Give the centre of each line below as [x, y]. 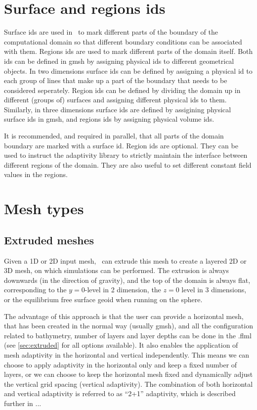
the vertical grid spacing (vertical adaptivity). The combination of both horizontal [128, 384]
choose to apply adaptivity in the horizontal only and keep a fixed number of [121, 364]
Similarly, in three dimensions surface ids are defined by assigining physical [118, 109]
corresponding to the [35, 290]
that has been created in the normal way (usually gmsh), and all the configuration [128, 326]
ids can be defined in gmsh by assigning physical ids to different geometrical [119, 61]
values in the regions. [36, 174]
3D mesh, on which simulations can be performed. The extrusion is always [116, 270]
